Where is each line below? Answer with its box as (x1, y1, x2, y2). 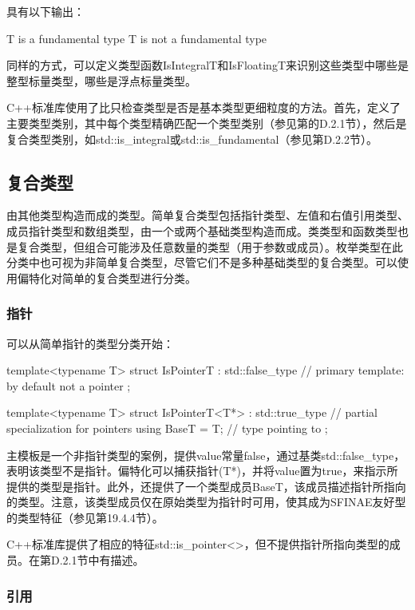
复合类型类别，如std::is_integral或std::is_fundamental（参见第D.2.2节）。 (6, 130, 377, 147)
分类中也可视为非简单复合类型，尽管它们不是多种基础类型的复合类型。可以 (6, 254, 397, 271)
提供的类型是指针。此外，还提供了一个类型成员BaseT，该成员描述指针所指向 (6, 477, 406, 494)
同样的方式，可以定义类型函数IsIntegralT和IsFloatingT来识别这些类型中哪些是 (6, 57, 409, 73)
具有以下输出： (6, 3, 85, 19)
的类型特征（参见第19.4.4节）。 (6, 509, 164, 525)
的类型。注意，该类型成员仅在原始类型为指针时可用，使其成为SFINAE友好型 (6, 493, 406, 510)
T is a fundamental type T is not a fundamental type (6, 30, 267, 46)
